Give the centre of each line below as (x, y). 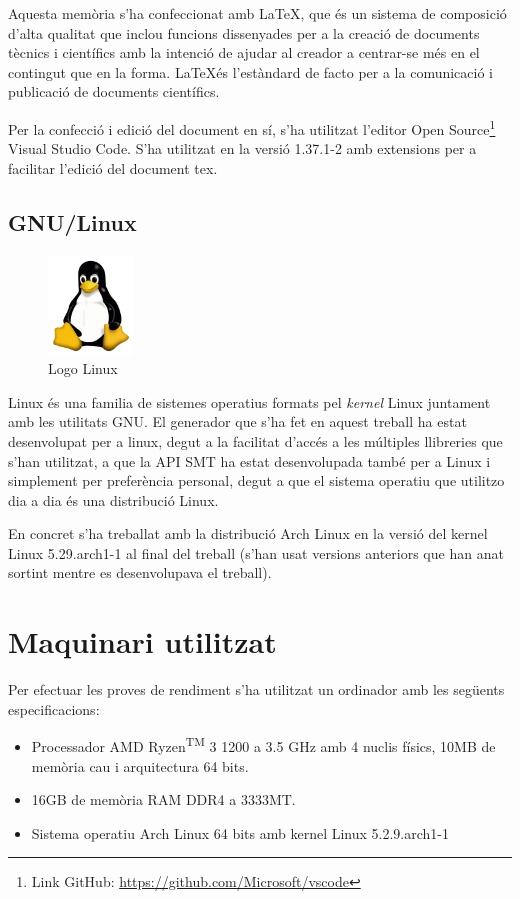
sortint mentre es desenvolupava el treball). (140, 572)
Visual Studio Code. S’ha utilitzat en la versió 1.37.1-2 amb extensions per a (242, 148)
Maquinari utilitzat (142, 641)
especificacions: (54, 708)
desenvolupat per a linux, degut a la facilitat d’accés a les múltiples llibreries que (255, 440)
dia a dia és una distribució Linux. (113, 499)
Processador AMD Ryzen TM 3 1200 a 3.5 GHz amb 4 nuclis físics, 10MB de (263, 745)
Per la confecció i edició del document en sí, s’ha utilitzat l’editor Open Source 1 (252, 127)
